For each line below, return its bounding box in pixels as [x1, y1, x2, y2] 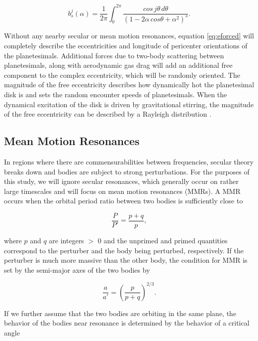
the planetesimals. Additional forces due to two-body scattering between [4, 50, 224, 60]
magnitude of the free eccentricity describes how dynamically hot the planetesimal [4, 79, 255, 90]
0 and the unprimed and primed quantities [97, 235, 228, 246]
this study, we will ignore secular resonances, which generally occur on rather [4, 176, 239, 186]
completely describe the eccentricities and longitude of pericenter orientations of [4, 40, 248, 51]
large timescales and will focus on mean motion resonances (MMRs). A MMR [4, 185, 241, 196]
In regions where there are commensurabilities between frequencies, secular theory [4, 156, 254, 167]
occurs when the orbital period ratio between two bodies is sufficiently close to [4, 195, 243, 206]
